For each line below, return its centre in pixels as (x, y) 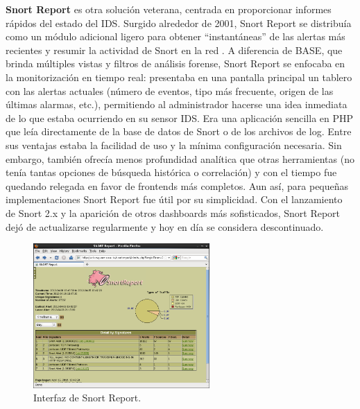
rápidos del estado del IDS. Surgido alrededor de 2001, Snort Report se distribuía (179, 23)
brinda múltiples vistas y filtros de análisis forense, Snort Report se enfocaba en (175, 63)
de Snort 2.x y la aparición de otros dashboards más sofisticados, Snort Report (173, 212)
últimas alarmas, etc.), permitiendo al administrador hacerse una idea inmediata (177, 104)
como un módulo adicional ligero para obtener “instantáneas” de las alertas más (175, 36)
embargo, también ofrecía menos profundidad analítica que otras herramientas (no (180, 158)
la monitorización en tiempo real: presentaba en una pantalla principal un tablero (179, 77)
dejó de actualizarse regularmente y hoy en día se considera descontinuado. (165, 226)
